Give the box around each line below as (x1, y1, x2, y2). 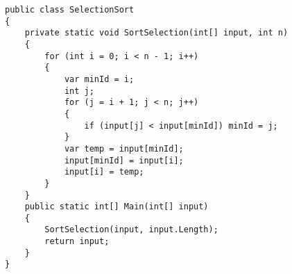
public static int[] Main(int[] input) (24, 202, 209, 212)
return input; (44, 236, 110, 247)
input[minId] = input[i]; (64, 155, 184, 166)
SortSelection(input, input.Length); (44, 225, 218, 235)
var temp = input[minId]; (64, 143, 184, 154)
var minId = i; (64, 74, 135, 84)
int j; (64, 86, 94, 96)
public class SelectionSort (5, 5, 135, 15)
